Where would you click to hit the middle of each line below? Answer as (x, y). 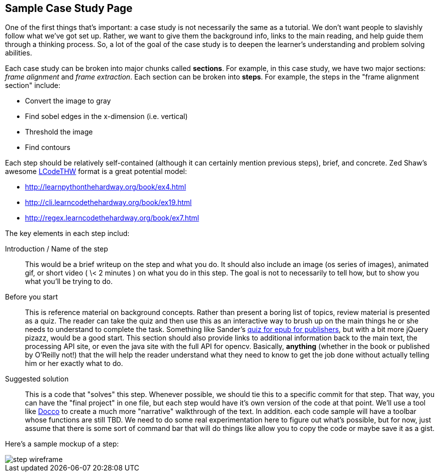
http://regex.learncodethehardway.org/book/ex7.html (112, 218)
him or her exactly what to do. (74, 363)
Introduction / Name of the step (57, 249)
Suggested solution (37, 379)
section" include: (33, 85)
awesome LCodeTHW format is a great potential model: (96, 171)
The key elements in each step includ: (67, 233)
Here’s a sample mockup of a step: (62, 444)
